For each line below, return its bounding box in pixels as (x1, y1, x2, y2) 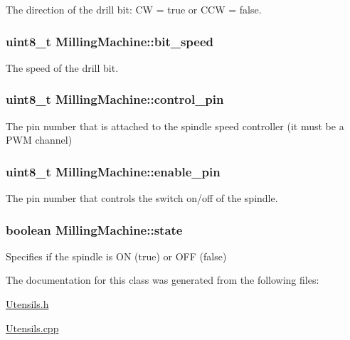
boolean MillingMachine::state (6, 221, 183, 238)
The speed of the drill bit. (6, 60, 119, 75)
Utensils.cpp (6, 320, 59, 335)
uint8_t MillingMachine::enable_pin (6, 162, 221, 180)
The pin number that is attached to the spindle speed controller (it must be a (6, 118, 344, 133)
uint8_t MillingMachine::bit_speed (6, 32, 214, 50)
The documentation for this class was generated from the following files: (6, 272, 319, 287)
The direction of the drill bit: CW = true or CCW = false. (6, 2, 262, 16)
